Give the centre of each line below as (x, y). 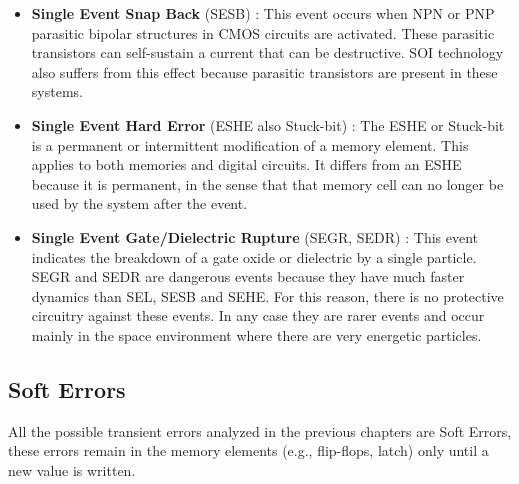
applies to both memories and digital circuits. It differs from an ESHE (246, 164)
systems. (57, 91)
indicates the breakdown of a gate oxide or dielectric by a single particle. (254, 256)
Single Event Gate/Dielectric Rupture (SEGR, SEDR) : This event (255, 236)
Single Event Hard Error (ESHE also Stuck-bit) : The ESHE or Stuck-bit (268, 124)
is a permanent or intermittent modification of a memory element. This (250, 144)
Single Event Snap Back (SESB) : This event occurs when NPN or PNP (263, 13)
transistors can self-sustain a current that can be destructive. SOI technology (267, 52)
